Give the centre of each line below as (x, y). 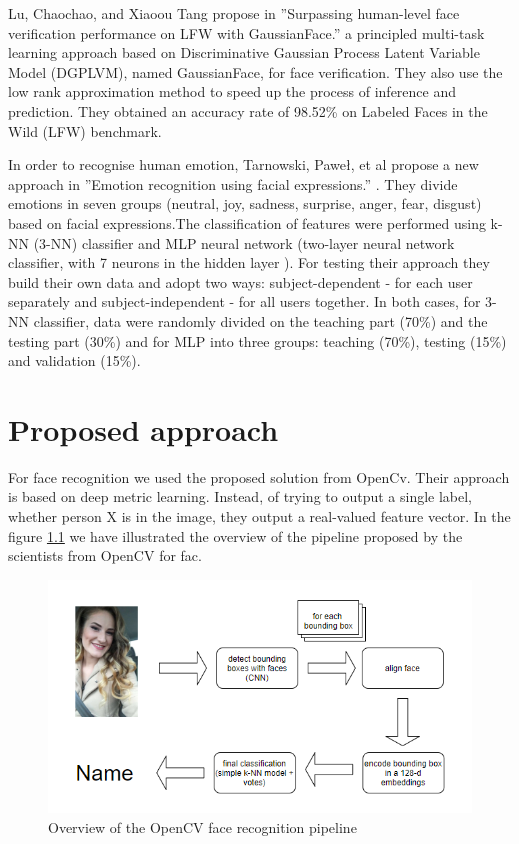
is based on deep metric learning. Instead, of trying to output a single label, (240, 496)
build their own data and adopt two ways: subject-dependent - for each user (240, 281)
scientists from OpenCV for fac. (105, 555)
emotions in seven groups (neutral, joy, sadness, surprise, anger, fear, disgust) (245, 203)
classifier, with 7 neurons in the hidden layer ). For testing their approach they (249, 262)
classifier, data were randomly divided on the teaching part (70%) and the (260, 320)
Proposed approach (143, 428)
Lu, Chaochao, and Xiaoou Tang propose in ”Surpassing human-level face (234, 13)
